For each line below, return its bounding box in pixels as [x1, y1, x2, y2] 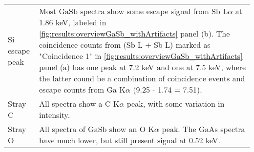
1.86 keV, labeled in [39, 17, 106, 28]
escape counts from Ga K [39, 84, 126, 95]
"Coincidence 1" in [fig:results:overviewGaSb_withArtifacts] [39, 50, 243, 61]
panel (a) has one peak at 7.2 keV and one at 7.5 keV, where [39, 61, 246, 73]
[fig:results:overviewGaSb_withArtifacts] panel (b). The [39, 28, 230, 39]
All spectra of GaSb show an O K [39, 123, 154, 134]
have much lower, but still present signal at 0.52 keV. [39, 134, 220, 146]
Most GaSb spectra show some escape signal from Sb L [39, 5, 228, 17]
